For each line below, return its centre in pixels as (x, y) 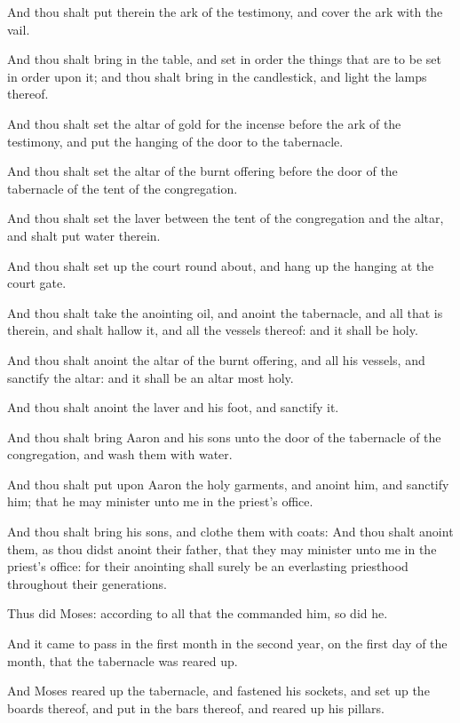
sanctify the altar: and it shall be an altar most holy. (151, 377)
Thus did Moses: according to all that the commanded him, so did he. (198, 613)
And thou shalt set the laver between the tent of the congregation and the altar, (226, 218)
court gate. (37, 283)
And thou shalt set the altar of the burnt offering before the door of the (202, 171)
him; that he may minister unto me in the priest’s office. (160, 501)
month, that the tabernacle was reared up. (123, 660)
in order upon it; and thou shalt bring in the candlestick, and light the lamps (217, 76)
